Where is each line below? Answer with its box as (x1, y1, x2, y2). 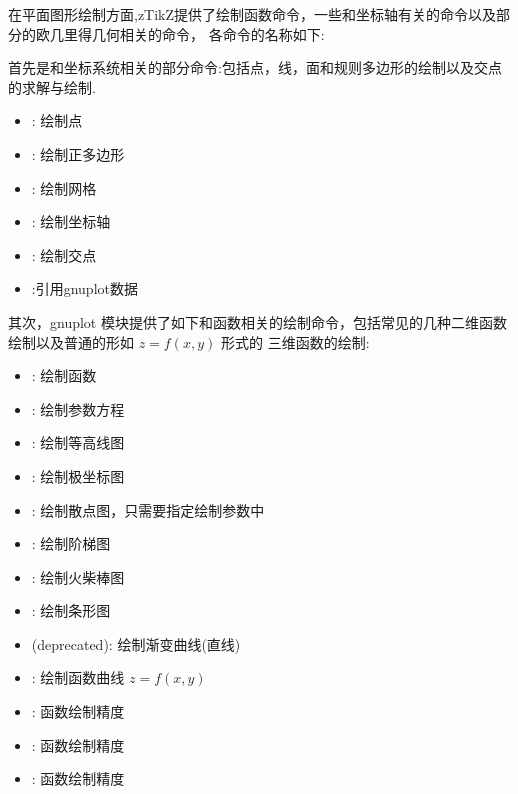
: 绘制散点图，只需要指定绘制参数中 (31, 499, 265, 520)
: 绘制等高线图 (31, 432, 125, 453)
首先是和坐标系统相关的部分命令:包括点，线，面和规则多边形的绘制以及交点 (8, 57, 502, 78)
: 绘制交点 (31, 244, 97, 265)
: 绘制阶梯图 (31, 533, 111, 554)
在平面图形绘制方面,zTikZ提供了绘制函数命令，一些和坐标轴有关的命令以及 (8, 4, 497, 24)
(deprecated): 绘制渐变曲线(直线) (31, 633, 241, 654)
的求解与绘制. (8, 76, 96, 97)
